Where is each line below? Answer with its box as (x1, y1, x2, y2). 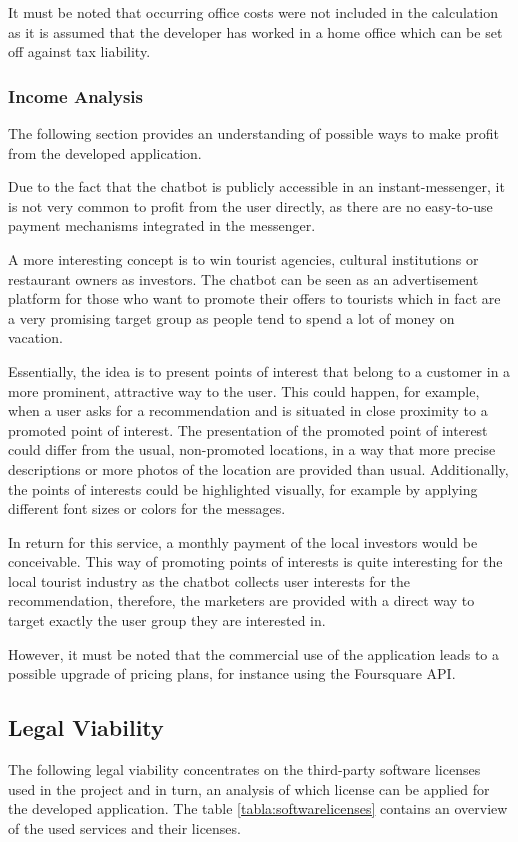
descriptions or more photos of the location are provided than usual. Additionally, (8, 458, 509, 479)
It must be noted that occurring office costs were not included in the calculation (8, 2, 498, 22)
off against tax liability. (8, 41, 151, 62)
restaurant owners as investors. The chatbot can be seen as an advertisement (8, 268, 479, 289)
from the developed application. (8, 142, 202, 163)
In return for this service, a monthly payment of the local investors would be (8, 531, 478, 552)
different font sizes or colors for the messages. (8, 498, 286, 519)
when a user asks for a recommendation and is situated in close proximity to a (8, 400, 488, 421)
